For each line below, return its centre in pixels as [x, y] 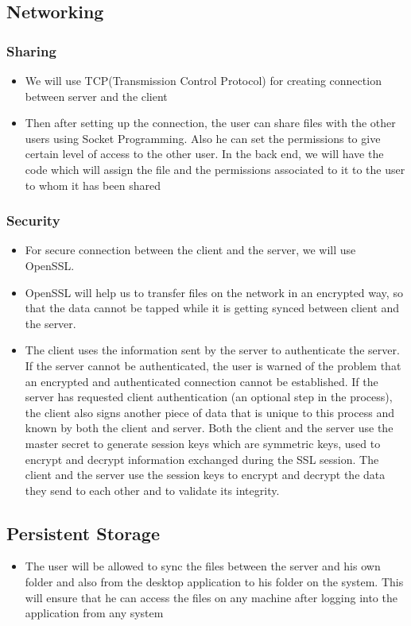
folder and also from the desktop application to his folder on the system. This [214, 582]
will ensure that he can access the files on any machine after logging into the [211, 597]
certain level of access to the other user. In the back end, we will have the [204, 154]
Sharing [31, 50]
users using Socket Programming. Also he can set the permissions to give [203, 138]
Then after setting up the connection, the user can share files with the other [210, 123]
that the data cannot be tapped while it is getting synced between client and [212, 308]
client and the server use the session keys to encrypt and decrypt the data [205, 475]
